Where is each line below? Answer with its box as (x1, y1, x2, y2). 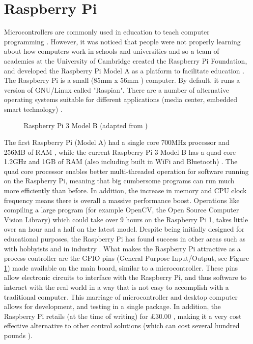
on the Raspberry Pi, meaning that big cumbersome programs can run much (4, 175, 235, 186)
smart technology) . (4, 103, 63, 114)
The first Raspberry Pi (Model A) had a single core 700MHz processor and (4, 137, 230, 147)
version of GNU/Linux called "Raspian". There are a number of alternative (4, 84, 229, 95)
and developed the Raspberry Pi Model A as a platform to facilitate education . (4, 65, 245, 75)
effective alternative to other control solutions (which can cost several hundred (4, 320, 240, 331)
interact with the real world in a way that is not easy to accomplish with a (4, 281, 229, 292)
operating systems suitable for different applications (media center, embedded (4, 94, 237, 104)
